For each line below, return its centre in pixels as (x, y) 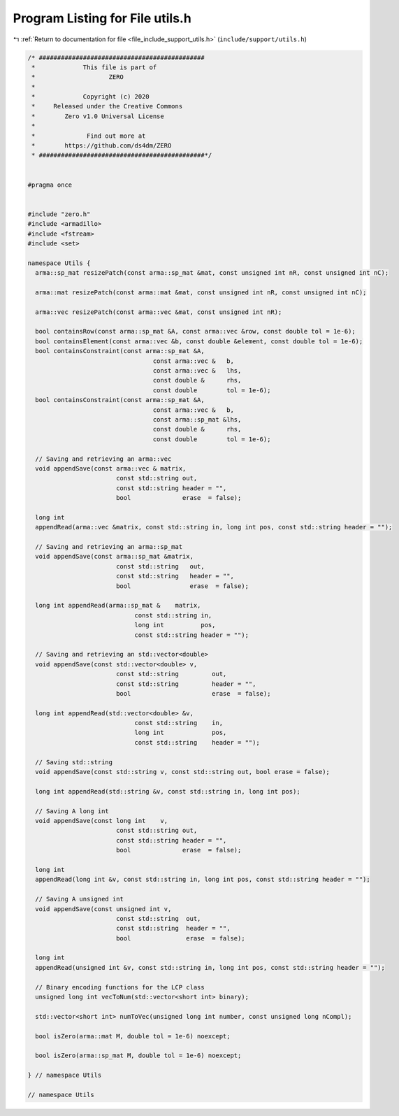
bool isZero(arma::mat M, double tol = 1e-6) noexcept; (133, 1036)
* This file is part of (94, 67)
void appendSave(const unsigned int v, (103, 909)
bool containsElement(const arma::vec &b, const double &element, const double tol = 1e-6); (199, 341)
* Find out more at (89, 136)
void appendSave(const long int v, (101, 821)
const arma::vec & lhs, (197, 371)
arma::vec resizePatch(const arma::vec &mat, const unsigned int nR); (159, 312)
